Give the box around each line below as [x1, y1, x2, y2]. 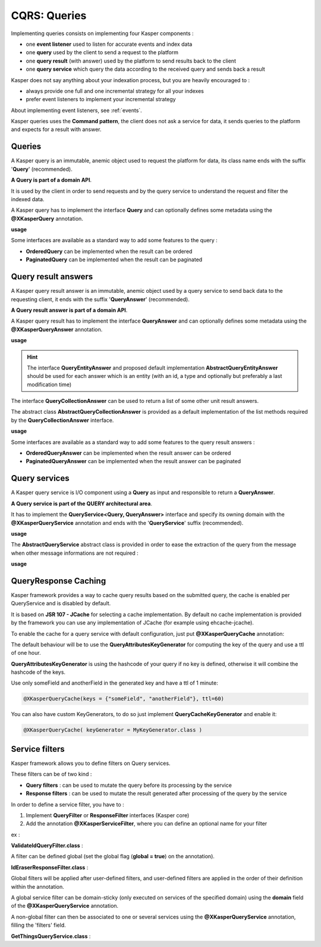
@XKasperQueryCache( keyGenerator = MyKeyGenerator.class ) [23, 727, 203, 733]
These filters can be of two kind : [11, 771, 92, 778]
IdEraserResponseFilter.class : [11, 864, 89, 871]
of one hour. [11, 649, 41, 657]
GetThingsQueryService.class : [11, 932, 91, 940]
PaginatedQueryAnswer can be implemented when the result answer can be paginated [26, 458, 241, 465]
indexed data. [11, 195, 45, 202]
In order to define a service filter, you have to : [11, 801, 124, 808]
